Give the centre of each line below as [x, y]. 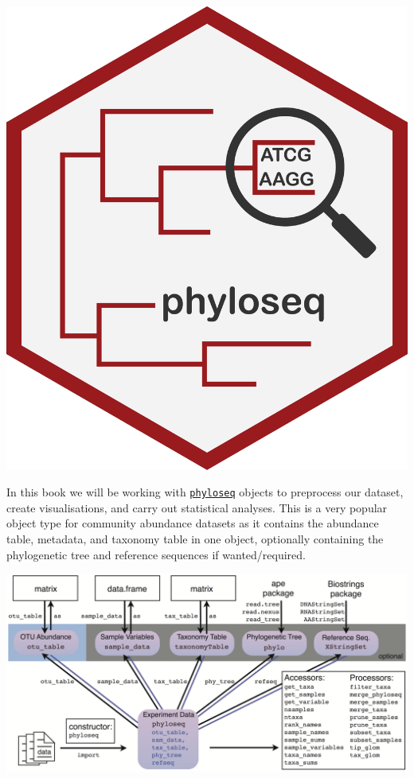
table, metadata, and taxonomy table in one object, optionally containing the [195, 538]
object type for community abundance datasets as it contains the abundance [193, 523]
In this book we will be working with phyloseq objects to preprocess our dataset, [205, 492]
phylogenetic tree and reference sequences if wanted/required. [156, 554]
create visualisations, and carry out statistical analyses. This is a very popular [197, 507]
